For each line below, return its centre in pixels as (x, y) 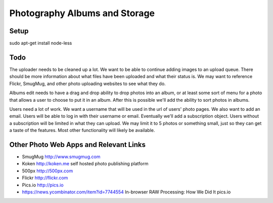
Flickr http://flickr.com (45, 178)
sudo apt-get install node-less (41, 43)
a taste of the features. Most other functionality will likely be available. (82, 130)
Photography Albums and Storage (82, 13)
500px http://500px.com (48, 171)
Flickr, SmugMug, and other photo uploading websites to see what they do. (88, 84)
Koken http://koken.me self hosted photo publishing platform (85, 164)
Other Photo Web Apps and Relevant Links (78, 144)
